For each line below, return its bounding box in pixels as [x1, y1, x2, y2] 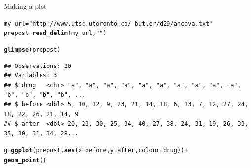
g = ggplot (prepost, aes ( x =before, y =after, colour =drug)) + [4, 147, 188, 154]
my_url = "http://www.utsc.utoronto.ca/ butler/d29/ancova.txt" [4, 20, 213, 27]
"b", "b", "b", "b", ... [4, 91, 85, 99]
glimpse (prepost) [4, 46, 61, 53]
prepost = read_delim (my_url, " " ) [4, 30, 107, 37]
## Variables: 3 [4, 72, 57, 79]
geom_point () [4, 156, 46, 164]
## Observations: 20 [4, 62, 72, 69]
